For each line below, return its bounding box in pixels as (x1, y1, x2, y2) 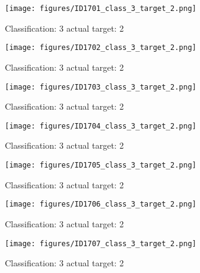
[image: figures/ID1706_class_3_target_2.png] (5, 200, 196, 209)
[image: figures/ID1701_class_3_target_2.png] (5, 4, 196, 13)
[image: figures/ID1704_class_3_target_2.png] (5, 121, 196, 130)
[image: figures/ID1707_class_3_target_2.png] (5, 239, 196, 248)
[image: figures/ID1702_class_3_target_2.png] (5, 43, 196, 52)
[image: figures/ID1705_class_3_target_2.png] (5, 161, 196, 169)
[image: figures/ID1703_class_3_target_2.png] (5, 82, 196, 91)
